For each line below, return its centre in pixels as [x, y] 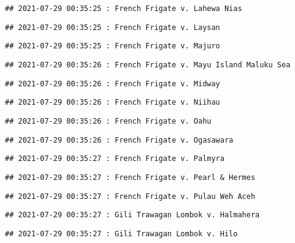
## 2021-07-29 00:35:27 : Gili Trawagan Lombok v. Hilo [121, 234]
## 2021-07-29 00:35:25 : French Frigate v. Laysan [113, 27]
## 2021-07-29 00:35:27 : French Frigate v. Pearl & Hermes [130, 177]
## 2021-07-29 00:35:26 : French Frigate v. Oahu [108, 121]
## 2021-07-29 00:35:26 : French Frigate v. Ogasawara [119, 140]
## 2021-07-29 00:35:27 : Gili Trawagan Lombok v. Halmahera [132, 215]
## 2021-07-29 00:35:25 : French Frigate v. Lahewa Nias [124, 9]
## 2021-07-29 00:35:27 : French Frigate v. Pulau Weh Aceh [130, 196]
